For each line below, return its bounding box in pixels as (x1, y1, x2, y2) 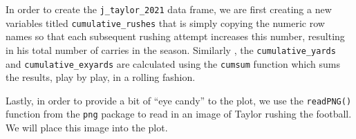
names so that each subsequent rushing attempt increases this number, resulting (6, 29, 345, 44)
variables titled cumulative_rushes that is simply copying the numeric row (6, 15, 325, 30)
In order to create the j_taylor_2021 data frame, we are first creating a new (6, 2, 332, 16)
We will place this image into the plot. (6, 120, 168, 135)
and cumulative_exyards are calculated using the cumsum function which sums (6, 56, 340, 71)
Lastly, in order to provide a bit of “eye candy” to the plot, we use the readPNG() (6, 93, 352, 107)
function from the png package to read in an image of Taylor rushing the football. (6, 106, 352, 121)
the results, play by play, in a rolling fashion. (6, 70, 196, 84)
